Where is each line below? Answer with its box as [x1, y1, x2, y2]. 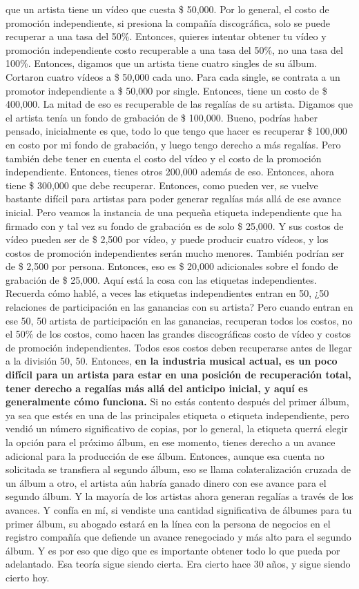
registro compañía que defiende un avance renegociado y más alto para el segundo [6, 530, 351, 544]
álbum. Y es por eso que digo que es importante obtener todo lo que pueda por [6, 543, 340, 557]
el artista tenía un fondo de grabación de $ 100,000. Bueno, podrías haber [6, 110, 318, 124]
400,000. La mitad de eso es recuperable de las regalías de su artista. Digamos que [6, 97, 353, 111]
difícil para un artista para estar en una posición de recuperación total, [6, 367, 351, 382]
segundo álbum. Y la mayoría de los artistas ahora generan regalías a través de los [6, 489, 353, 503]
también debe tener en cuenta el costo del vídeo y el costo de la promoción [6, 151, 322, 165]
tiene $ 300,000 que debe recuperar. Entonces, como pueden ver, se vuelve [6, 177, 318, 192]
